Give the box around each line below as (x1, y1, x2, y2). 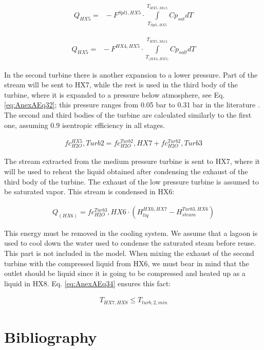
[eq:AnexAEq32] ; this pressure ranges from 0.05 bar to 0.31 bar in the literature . (4, 99, 260, 110)
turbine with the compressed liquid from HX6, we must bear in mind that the (4, 257, 249, 268)
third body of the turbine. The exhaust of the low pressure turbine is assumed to (4, 176, 259, 187)
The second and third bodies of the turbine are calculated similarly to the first (4, 109, 252, 120)
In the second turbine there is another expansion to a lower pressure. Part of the (4, 69, 258, 80)
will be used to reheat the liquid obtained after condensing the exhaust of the (4, 166, 248, 177)
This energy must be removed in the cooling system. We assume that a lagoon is (4, 227, 258, 238)
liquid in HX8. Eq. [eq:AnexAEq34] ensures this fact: (4, 278, 171, 288)
